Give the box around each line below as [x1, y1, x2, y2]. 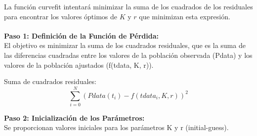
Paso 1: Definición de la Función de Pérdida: [4, 30, 159, 41]
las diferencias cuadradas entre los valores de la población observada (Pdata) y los [4, 49, 253, 60]
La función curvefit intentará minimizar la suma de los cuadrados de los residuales [4, 1, 253, 11]
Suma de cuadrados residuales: [4, 76, 96, 87]
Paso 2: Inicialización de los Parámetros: [4, 112, 145, 123]
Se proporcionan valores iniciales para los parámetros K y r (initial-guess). [4, 122, 229, 133]
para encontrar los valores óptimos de [4, 11, 118, 21]
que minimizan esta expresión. [139, 11, 230, 21]
